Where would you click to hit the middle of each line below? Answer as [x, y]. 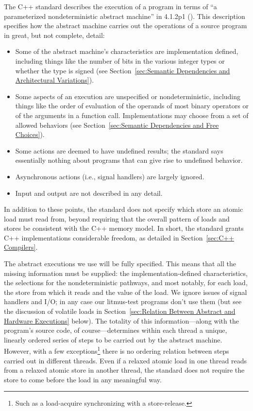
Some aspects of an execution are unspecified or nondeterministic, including [128, 96]
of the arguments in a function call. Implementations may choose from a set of [132, 115]
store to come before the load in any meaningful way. [83, 379]
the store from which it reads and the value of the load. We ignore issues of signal [126, 292]
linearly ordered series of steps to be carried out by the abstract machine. [113, 339]
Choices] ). [30, 134]
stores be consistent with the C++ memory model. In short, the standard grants [124, 228]
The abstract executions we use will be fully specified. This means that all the [120, 264]
